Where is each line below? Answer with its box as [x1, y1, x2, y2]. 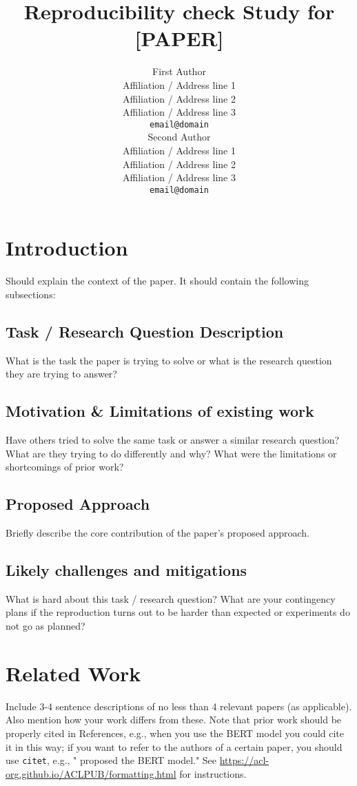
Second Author [147, 130, 211, 144]
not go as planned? [6, 619, 85, 633]
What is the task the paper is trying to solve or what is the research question [6, 353, 332, 367]
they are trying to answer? [6, 366, 117, 381]
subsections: [6, 287, 56, 301]
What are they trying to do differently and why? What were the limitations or [6, 446, 337, 460]
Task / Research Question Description [6, 320, 284, 342]
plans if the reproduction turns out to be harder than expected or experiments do [6, 605, 350, 619]
